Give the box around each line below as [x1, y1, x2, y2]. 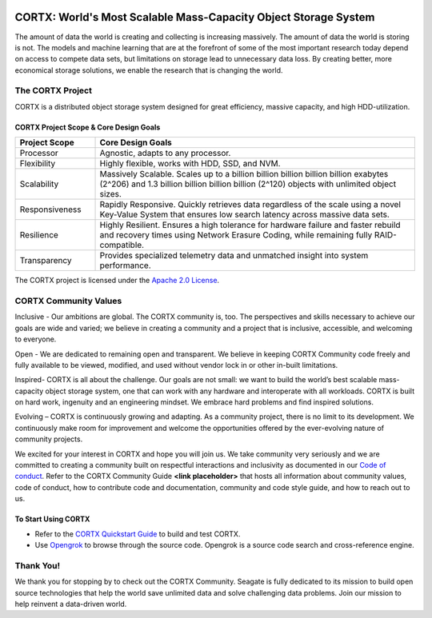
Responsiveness [19, 204, 82, 215]
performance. [99, 260, 151, 271]
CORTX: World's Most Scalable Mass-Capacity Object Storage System [14, 10, 375, 24]
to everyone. [14, 334, 57, 344]
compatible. [99, 240, 144, 251]
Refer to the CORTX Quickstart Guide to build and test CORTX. [34, 528, 241, 539]
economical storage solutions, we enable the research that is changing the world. [14, 65, 283, 75]
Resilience [19, 229, 59, 241]
